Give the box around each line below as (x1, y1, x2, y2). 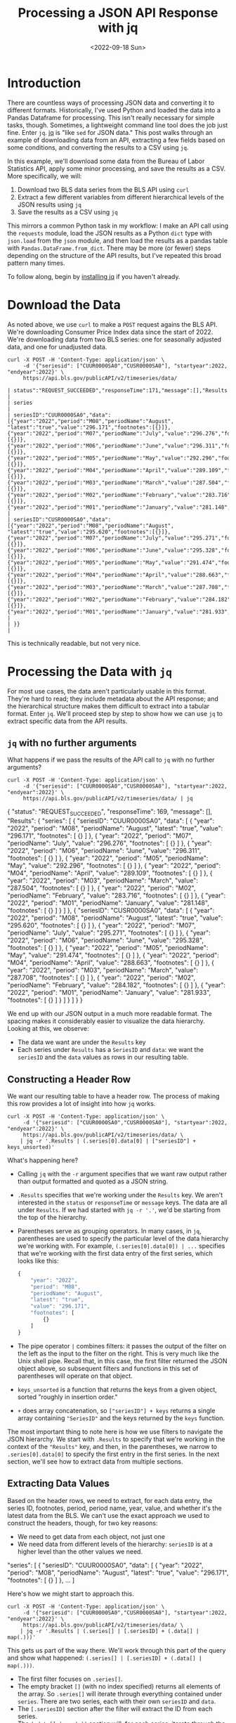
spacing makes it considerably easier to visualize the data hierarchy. (7, 1017, 205, 1025)
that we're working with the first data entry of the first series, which (17, 1249, 213, 1257)
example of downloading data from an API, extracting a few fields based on (7, 136, 225, 144)
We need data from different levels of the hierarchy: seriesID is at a (17, 1540, 213, 1548)
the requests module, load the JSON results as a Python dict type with (7, 228, 213, 237)
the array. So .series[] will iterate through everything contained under (17, 1689, 223, 1698)
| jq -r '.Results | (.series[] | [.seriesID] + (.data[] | (20, 1627, 199, 1634)
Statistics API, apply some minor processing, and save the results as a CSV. (7, 164, 226, 173)
